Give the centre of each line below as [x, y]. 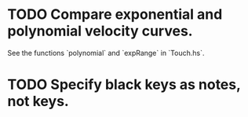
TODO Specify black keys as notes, [124, 85]
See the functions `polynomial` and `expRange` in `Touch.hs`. [106, 53]
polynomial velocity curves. [100, 31]
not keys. [38, 102]
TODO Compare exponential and [115, 15]
